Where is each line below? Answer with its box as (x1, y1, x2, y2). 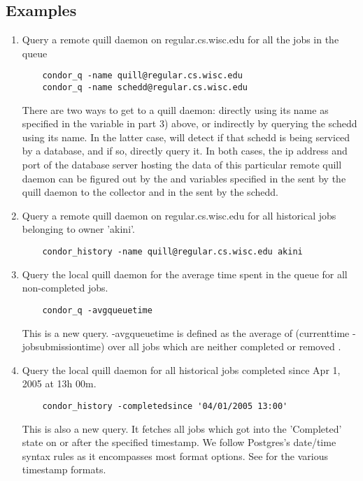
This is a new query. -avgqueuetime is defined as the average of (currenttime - (22, 325, 356, 340)
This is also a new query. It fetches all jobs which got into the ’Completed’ (22, 421, 342, 436)
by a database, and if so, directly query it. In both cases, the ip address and (22, 143, 348, 158)
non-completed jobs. (22, 280, 108, 295)
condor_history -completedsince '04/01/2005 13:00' (42, 401, 288, 411)
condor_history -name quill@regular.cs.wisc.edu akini (42, 247, 303, 257)
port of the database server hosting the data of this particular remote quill (22, 157, 342, 172)
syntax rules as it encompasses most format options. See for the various (22, 448, 328, 463)
